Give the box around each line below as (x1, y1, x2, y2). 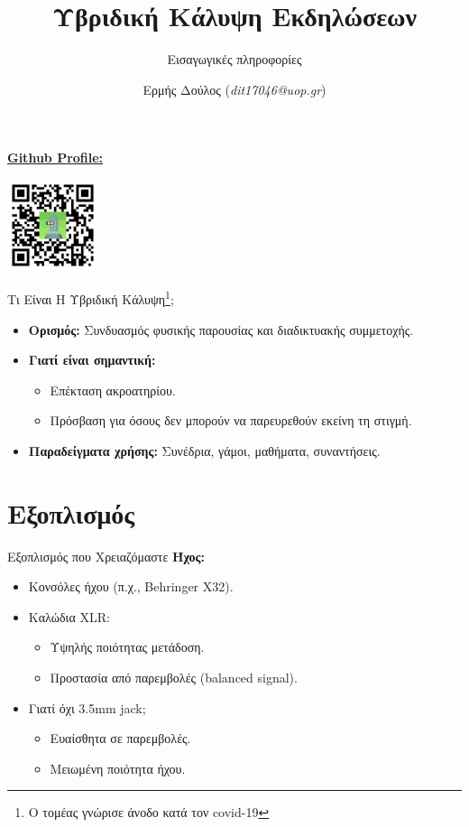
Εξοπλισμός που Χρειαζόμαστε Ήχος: (7, 546, 205, 565)
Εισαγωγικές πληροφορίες (167, 50, 302, 69)
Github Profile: (7, 148, 104, 167)
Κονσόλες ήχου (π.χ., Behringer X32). (28, 577, 234, 596)
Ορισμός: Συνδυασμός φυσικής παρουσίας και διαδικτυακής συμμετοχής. (28, 320, 414, 339)
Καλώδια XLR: (28, 607, 110, 626)
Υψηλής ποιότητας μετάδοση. (50, 637, 205, 656)
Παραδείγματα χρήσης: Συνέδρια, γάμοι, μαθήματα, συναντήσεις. (28, 441, 381, 460)
